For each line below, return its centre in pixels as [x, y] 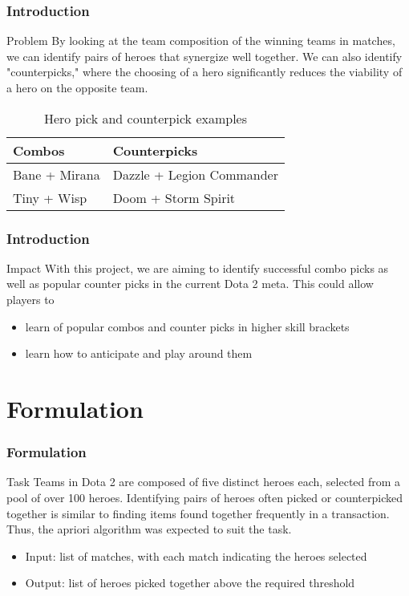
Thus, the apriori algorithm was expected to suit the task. [149, 529]
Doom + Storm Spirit [174, 197]
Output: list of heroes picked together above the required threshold [190, 583]
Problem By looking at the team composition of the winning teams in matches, [201, 41]
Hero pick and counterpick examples [146, 118]
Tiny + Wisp [50, 197]
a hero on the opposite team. [77, 87]
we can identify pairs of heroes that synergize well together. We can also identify [204, 56]
